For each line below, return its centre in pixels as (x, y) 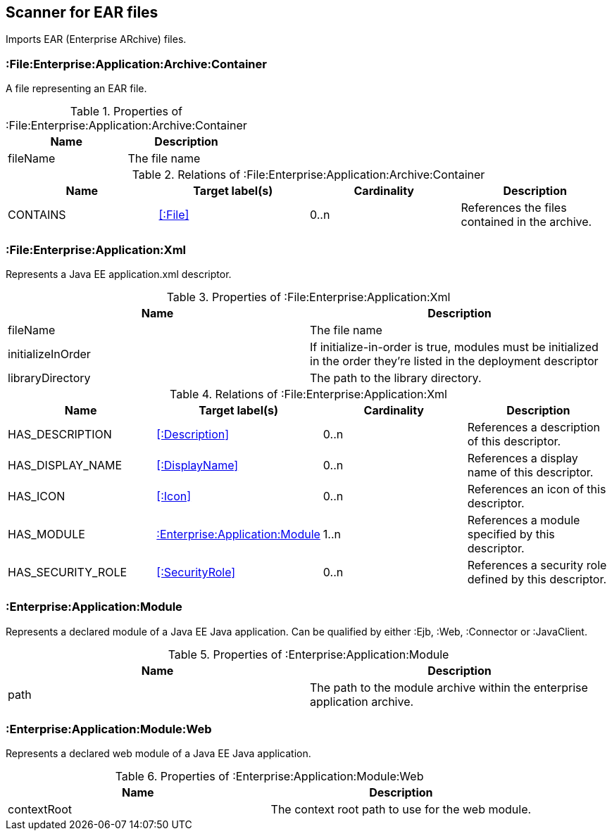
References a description (534, 427)
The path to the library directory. (396, 378)
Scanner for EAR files (82, 12)
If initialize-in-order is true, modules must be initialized (454, 347)
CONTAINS (37, 215)
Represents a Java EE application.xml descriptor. (119, 274)
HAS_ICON (37, 496)
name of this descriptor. (530, 472)
